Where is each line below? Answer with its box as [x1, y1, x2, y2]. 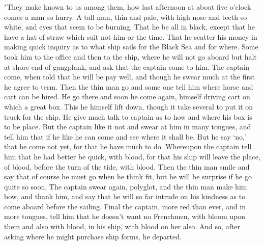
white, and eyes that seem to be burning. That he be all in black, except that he [4, 21, 255, 32]
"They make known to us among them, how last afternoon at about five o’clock [4, 2, 251, 12]
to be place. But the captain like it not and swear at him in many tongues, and [4, 121, 251, 132]
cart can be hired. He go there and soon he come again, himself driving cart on [4, 91, 250, 102]
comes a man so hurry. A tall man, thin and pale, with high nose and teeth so [4, 11, 247, 22]
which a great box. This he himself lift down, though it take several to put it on [4, 101, 253, 112]
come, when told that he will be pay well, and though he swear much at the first [4, 71, 255, 82]
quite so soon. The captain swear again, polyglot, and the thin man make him [4, 181, 247, 192]
